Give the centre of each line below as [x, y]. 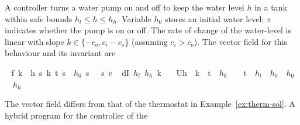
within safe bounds [39, 18]
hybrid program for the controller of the [76, 115]
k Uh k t [184, 72]
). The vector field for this [241, 41]
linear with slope [35, 41]
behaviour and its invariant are [60, 53]
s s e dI [108, 72]
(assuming [150, 41]
